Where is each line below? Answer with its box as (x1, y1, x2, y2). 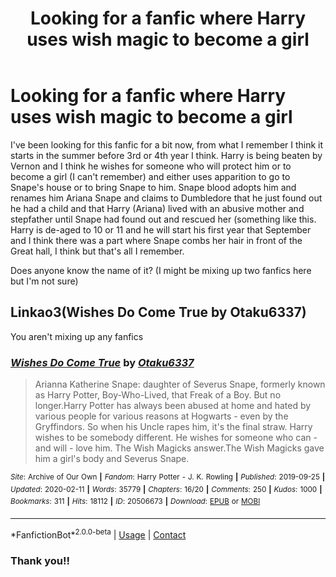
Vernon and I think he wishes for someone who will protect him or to (10, 160, 292, 172)
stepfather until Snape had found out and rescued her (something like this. (10, 213, 317, 225)
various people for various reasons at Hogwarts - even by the (34, 410, 289, 422)
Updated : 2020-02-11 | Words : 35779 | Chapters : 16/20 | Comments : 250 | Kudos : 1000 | (10, 484, 323, 494)
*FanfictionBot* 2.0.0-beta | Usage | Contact (10, 527, 187, 541)
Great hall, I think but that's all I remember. (10, 245, 185, 257)
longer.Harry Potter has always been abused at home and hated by (34, 400, 312, 412)
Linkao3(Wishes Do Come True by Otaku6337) (10, 304, 307, 321)
